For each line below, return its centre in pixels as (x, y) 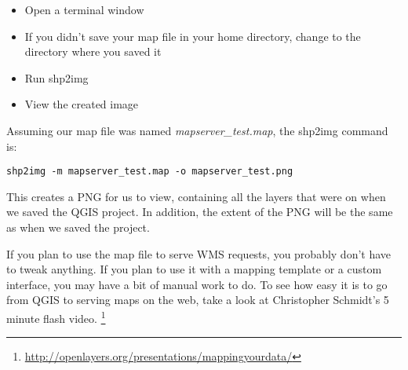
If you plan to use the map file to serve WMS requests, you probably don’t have (199, 253)
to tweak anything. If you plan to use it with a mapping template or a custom (194, 269)
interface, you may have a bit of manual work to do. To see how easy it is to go (197, 284)
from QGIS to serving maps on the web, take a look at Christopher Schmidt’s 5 (198, 300)
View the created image (82, 104)
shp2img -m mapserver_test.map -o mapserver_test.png (150, 172)
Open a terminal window (84, 9)
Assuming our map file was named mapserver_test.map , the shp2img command (197, 130)
